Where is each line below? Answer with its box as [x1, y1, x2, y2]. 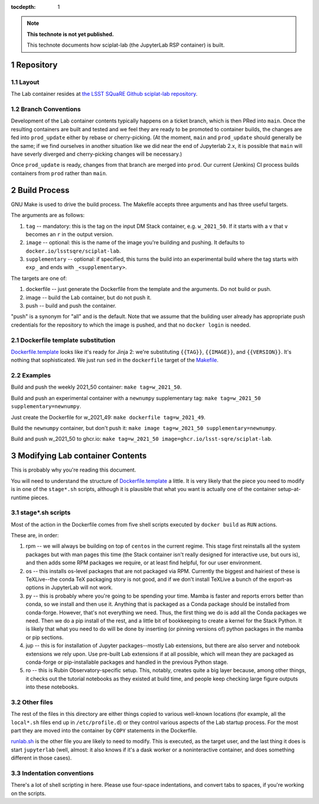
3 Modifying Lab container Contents [11, 451, 147, 461]
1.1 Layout [11, 78, 40, 86]
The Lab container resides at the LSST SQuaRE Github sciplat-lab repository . [11, 91, 198, 98]
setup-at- [278, 486, 301, 493]
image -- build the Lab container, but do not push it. [25, 293, 152, 301]
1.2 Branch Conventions [11, 105, 81, 114]
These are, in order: [11, 532, 59, 539]
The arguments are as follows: [11, 212, 85, 219]
